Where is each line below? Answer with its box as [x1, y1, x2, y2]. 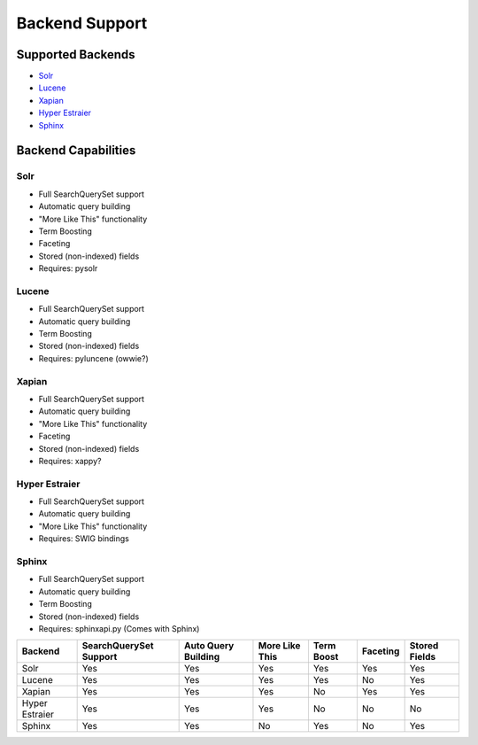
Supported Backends [16, 47, 136, 62]
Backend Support [16, 13, 148, 33]
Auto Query [184, 640, 235, 652]
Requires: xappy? [38, 455, 102, 466]
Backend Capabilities [16, 143, 136, 159]
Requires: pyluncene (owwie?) [38, 353, 150, 363]
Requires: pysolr [38, 263, 98, 274]
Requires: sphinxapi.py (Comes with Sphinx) [38, 623, 200, 633]
